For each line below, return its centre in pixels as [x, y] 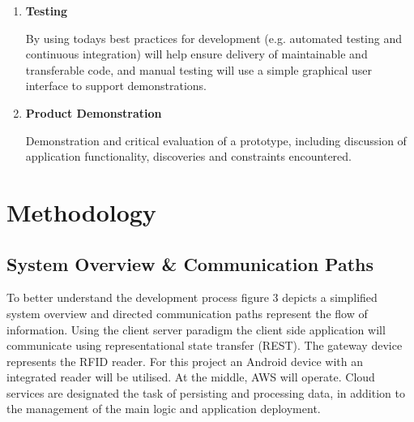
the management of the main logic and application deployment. [164, 409]
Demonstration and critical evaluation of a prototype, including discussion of [216, 140]
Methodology [81, 211]
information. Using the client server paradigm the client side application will [196, 329]
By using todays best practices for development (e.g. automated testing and [213, 38]
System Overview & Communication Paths [190, 263]
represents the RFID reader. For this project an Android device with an [185, 361]
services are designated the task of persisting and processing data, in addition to [206, 392]
